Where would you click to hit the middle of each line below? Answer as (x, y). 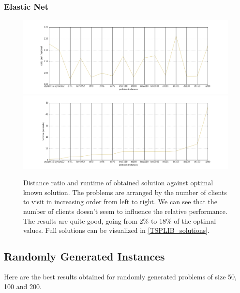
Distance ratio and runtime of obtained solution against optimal (118, 183)
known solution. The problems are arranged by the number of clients (125, 192)
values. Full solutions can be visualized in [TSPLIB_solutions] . (116, 230)
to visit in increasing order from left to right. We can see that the (120, 202)
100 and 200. (23, 286)
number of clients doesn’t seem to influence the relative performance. (125, 211)
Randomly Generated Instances (84, 256)
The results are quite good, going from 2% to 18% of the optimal (120, 220)
